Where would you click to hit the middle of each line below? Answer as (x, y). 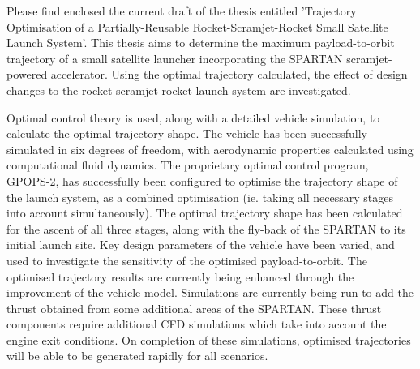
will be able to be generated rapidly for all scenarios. (137, 356)
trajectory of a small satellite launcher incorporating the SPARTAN (175, 58)
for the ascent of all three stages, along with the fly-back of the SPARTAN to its (206, 228)
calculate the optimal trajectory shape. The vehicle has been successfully (187, 133)
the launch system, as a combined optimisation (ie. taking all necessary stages (200, 197)
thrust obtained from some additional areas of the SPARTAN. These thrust (194, 308)
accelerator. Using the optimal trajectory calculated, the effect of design (229, 74)
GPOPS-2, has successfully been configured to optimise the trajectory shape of (202, 180)
